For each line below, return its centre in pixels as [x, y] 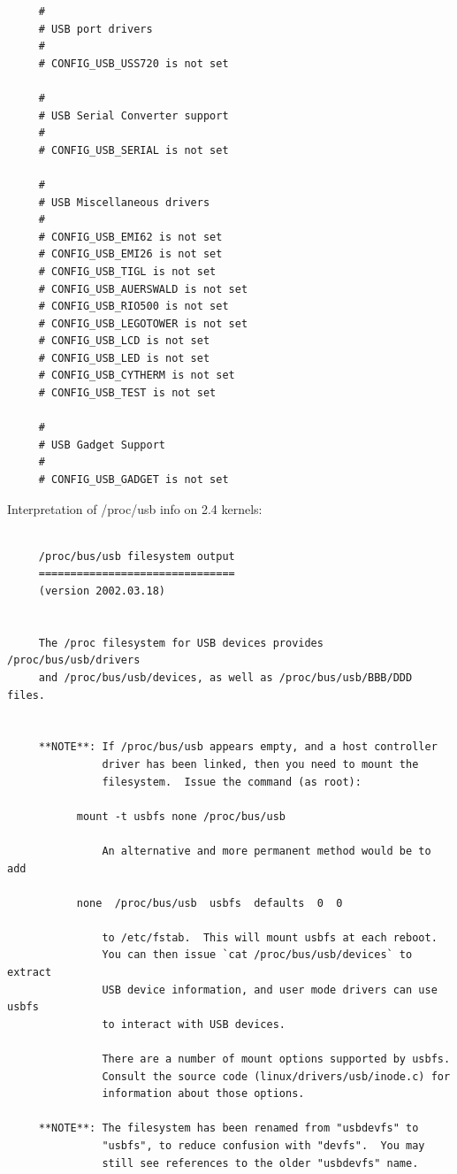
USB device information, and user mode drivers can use [270, 990]
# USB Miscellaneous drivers [124, 202]
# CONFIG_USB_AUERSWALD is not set [143, 289]
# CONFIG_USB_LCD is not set [124, 341]
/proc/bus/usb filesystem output [137, 556]
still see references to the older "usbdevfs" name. [260, 1163]
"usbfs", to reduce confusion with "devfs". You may [263, 1146]
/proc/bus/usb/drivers [74, 660]
